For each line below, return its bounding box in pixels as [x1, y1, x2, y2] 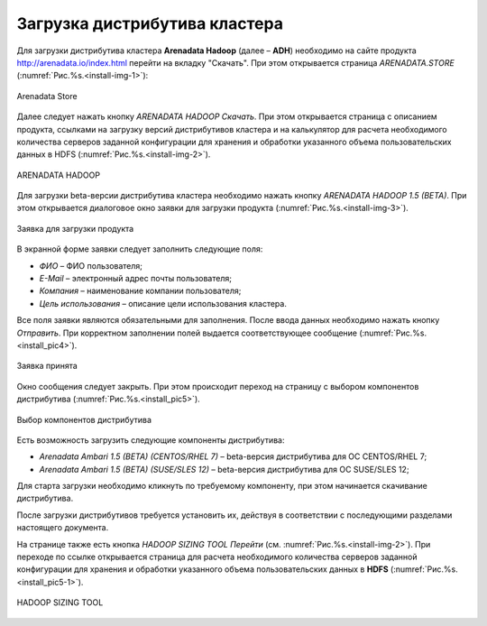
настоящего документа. [16, 522, 109, 533]
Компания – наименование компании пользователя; [39, 285, 242, 297]
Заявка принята [16, 361, 78, 372]
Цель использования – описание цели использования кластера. [39, 298, 288, 308]
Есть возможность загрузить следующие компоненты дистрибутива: [16, 434, 285, 446]
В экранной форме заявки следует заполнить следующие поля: [16, 244, 263, 254]
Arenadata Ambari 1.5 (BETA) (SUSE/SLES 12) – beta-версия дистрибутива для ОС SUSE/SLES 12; [39, 464, 409, 474]
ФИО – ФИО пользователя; [39, 260, 143, 271]
